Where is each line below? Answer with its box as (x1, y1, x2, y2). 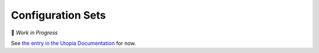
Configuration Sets (11, 9, 106, 22)
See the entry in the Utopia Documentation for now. (11, 40, 136, 47)
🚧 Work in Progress (11, 29, 58, 36)
